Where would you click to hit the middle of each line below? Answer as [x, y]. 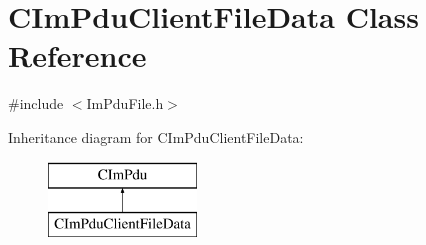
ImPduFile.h [125, 103]
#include [36, 103]
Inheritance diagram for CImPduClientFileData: [156, 136]
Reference [77, 55]
